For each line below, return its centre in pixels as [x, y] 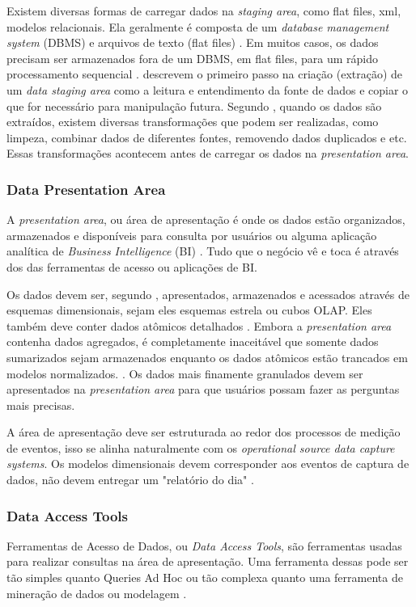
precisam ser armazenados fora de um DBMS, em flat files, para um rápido [193, 58]
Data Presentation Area [86, 189]
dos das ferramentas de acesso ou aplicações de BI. [132, 266]
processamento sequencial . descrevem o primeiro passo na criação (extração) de [205, 74]
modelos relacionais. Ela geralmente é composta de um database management [198, 26]
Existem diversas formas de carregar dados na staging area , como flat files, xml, [204, 11]
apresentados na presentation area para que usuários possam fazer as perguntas [203, 389]
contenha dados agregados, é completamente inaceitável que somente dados [193, 341]
